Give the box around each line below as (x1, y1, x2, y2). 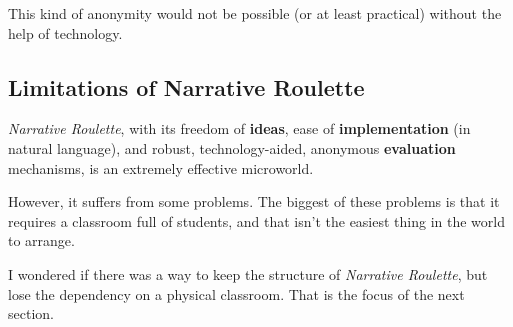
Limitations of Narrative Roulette (8, 71, 365, 102)
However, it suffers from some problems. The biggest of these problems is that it (8, 191, 500, 212)
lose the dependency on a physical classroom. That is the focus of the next (8, 283, 465, 304)
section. (8, 303, 54, 324)
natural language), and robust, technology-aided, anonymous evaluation (8, 137, 456, 158)
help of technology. (8, 22, 123, 43)
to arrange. (8, 230, 75, 251)
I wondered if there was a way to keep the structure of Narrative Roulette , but (8, 263, 488, 284)
